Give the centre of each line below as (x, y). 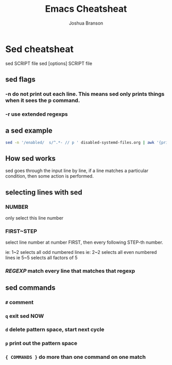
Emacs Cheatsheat (86, 9)
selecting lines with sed (44, 192)
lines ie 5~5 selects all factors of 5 (41, 258)
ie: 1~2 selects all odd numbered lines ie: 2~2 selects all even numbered (81, 252)
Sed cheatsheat (40, 49)
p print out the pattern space (41, 343)
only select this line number (35, 218)
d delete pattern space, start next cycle (55, 330)
